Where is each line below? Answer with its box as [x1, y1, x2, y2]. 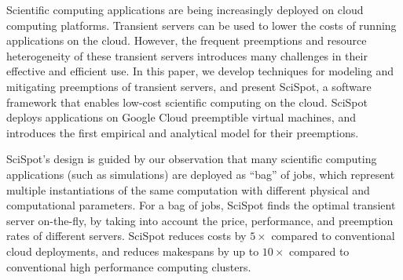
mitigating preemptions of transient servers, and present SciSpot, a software [6, 78, 372, 94]
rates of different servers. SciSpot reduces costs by [6, 227, 247, 244]
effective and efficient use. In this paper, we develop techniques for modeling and [6, 63, 394, 79]
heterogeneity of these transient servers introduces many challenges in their [6, 47, 368, 64]
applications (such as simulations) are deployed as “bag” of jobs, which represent [6, 165, 395, 182]
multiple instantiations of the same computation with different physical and [6, 181, 370, 198]
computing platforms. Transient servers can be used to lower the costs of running [6, 16, 397, 33]
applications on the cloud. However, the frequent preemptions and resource [6, 32, 367, 49]
